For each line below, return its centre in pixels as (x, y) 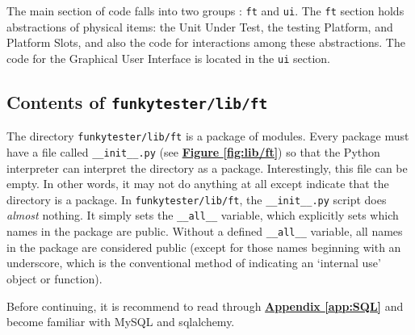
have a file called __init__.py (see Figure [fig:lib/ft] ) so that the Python (193, 151)
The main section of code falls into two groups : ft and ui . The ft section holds (205, 10)
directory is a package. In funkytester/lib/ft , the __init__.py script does (197, 199)
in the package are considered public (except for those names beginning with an (204, 247)
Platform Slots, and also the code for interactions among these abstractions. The (206, 42)
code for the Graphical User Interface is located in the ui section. (168, 58)
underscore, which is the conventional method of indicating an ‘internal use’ (194, 263)
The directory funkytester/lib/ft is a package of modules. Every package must (208, 136)
